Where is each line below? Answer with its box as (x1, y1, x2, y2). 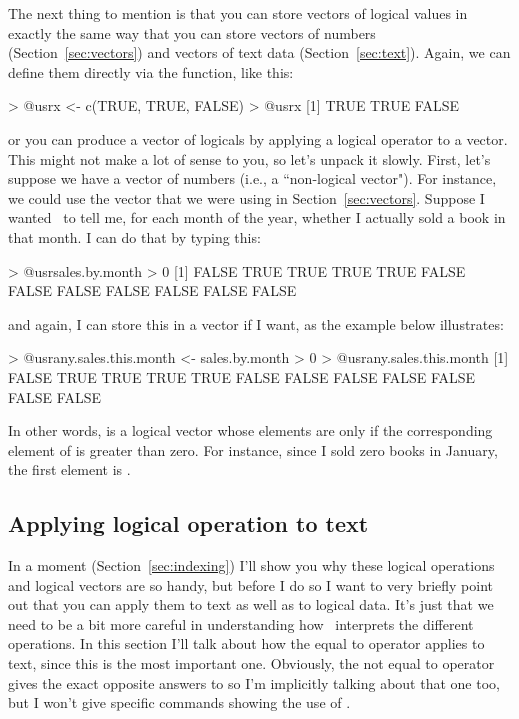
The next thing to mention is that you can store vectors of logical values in (8, 3, 468, 23)
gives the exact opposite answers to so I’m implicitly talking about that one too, (8, 672, 500, 693)
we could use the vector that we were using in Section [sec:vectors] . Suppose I (8, 187, 485, 208)
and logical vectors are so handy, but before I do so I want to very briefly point (8, 574, 493, 595)
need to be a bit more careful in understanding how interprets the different (8, 613, 474, 634)
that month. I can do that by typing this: (8, 226, 261, 247)
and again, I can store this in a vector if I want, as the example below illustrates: (8, 313, 504, 334)
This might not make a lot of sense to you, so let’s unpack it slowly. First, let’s (8, 148, 491, 169)
